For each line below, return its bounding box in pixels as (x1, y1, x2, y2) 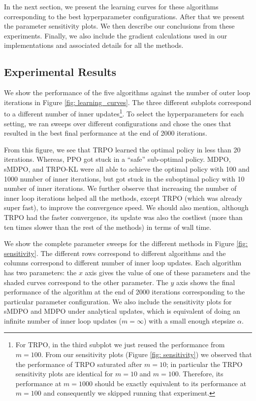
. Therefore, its (178, 368, 224, 379)
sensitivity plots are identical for (15, 368, 113, 379)
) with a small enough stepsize (143, 315, 235, 326)
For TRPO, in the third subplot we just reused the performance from (15, 339, 225, 350)
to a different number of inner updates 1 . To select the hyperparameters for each (4, 107, 244, 119)
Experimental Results (4, 64, 116, 79)
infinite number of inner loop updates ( (4, 315, 122, 326)
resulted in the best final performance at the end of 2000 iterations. (4, 128, 207, 138)
